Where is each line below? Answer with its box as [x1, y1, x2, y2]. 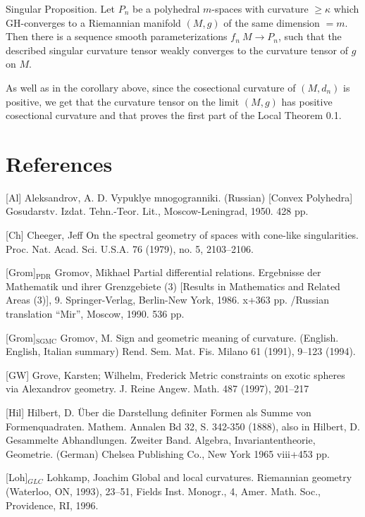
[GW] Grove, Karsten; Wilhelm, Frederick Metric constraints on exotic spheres [6, 367, 345, 382]
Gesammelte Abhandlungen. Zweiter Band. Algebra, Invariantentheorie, [6, 432, 316, 447]
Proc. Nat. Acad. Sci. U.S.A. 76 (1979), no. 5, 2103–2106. [6, 241, 254, 256]
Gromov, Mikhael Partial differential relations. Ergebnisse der [54, 265, 321, 280]
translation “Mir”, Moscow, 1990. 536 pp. [6, 306, 185, 321]
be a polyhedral [132, 1, 200, 15]
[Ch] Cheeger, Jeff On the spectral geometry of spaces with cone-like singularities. [6, 228, 359, 242]
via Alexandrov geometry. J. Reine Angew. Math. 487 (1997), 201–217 [6, 381, 309, 396]
